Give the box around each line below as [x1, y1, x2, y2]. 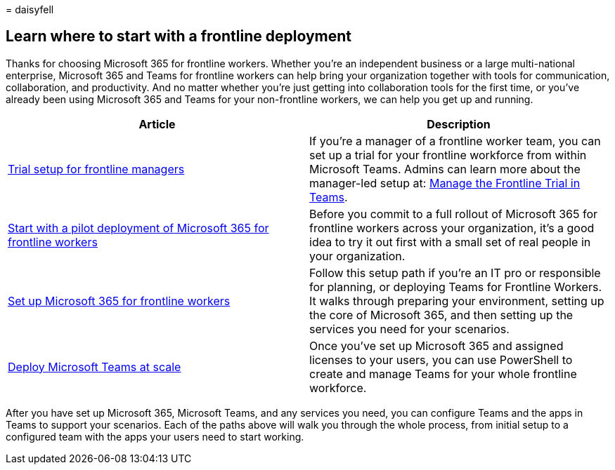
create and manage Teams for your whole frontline [309, 366, 577, 381]
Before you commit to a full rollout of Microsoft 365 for [309, 206, 598, 221]
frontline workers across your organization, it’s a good [309, 220, 595, 235]
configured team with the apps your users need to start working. [6, 430, 304, 443]
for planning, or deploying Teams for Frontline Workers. [309, 279, 602, 294]
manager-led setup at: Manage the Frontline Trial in [309, 175, 581, 190]
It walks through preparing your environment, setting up [309, 293, 604, 308]
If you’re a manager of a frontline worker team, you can [309, 133, 601, 148]
